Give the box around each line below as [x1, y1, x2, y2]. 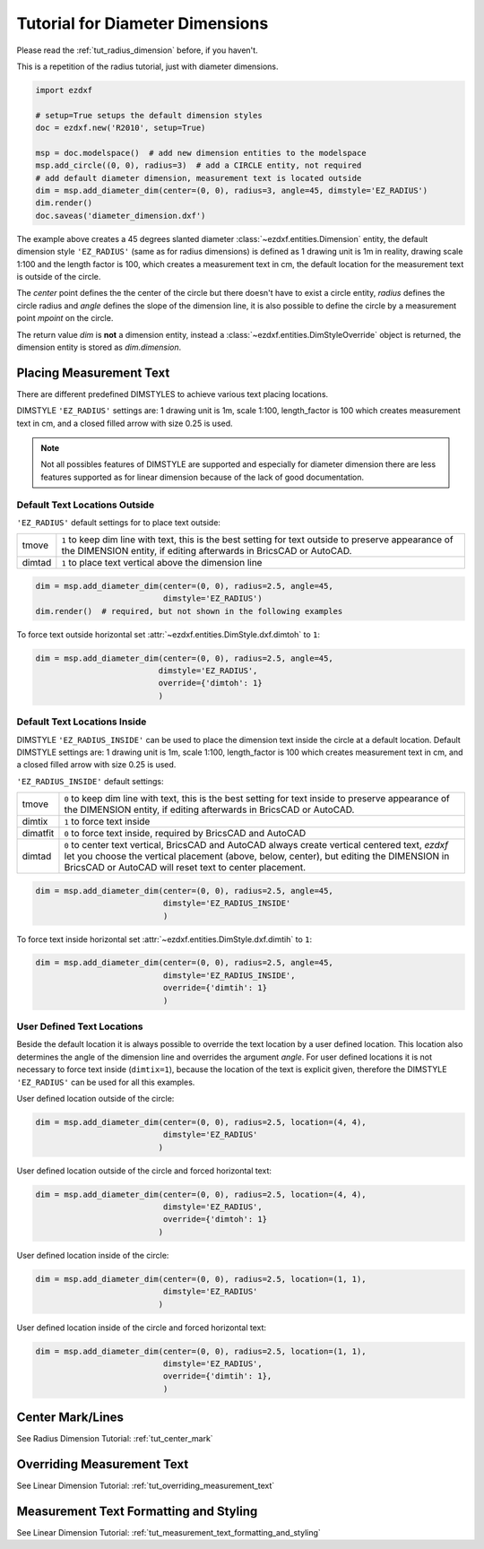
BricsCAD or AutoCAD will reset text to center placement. [64, 861, 307, 874]
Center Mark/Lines [16, 1410, 125, 1425]
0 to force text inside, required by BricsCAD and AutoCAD [64, 827, 307, 840]
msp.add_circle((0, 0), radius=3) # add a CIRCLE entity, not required [35, 160, 362, 170]
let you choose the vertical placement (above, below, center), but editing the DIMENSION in [64, 850, 450, 862]
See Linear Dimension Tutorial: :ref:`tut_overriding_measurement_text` [16, 1480, 275, 1492]
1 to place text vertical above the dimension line [61, 557, 263, 569]
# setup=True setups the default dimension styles [35, 110, 264, 120]
